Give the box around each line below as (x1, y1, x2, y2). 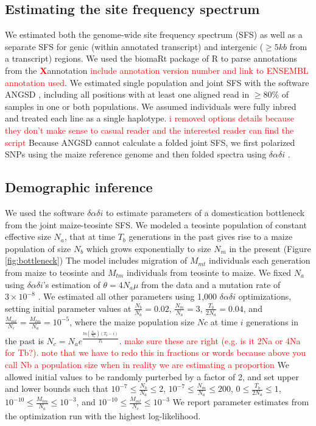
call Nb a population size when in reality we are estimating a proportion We (5, 358, 289, 370)
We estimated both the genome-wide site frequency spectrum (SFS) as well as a (5, 28, 303, 41)
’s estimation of (43, 278, 100, 291)
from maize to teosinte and (5, 265, 105, 278)
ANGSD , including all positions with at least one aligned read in (5, 88, 250, 101)
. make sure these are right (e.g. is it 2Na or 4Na (119, 334, 301, 347)
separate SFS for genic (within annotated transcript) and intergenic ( (5, 40, 264, 52)
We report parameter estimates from (172, 395, 309, 408)
